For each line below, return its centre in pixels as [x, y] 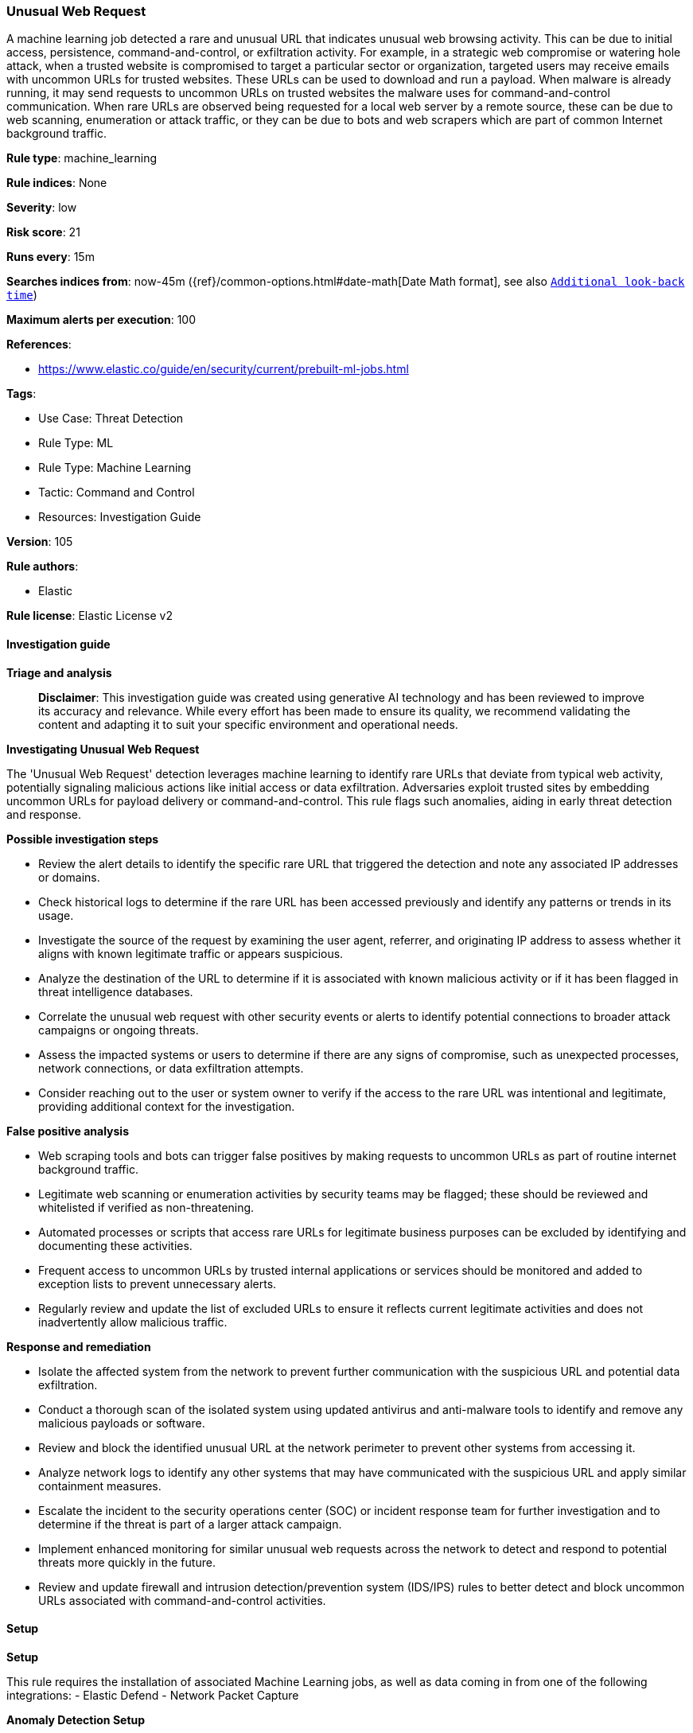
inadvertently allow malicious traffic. [133, 1322]
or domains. [69, 877]
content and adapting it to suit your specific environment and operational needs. [248, 724]
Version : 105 [40, 542]
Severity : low [42, 208]
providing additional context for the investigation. [167, 1106]
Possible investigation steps [83, 839]
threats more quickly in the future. [127, 1562]
